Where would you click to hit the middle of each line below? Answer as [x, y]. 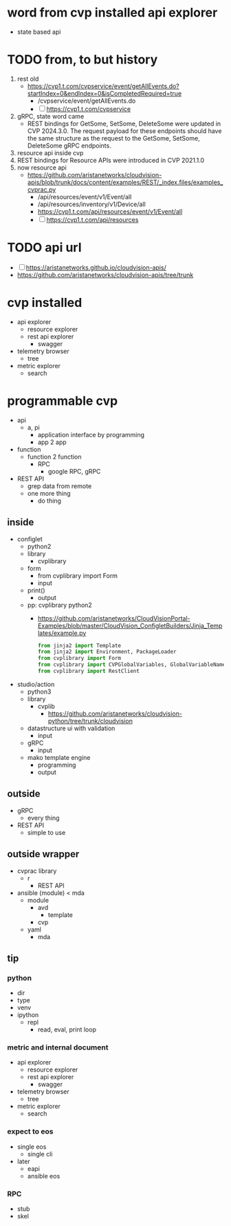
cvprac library [37, 871]
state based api [39, 32]
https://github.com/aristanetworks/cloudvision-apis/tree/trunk [105, 274]
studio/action [36, 684]
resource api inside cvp [50, 152]
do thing [49, 501]
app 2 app [52, 442]
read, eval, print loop [67, 1029]
